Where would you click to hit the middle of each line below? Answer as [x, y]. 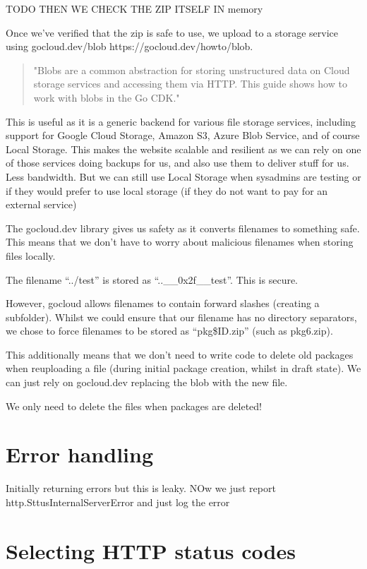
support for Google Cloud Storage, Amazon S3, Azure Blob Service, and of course [183, 135]
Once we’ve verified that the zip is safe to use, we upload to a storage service [172, 32]
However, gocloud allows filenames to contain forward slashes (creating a [163, 303]
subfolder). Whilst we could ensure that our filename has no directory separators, [181, 317]
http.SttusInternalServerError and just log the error [118, 502]
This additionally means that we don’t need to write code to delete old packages [180, 354]
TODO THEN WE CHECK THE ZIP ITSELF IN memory [134, 8]
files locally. [31, 255]
